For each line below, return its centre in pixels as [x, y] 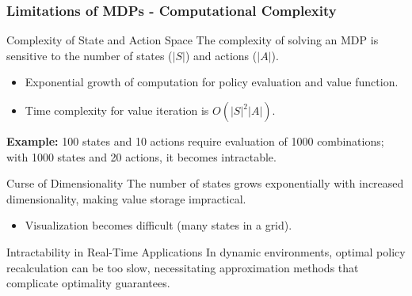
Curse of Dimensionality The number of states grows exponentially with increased [205, 183]
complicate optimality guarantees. [88, 283]
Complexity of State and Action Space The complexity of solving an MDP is [193, 40]
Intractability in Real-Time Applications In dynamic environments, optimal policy [206, 251]
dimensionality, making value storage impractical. [126, 198]
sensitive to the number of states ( [90, 55]
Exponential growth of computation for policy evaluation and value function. [212, 82]
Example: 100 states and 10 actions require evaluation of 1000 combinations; [195, 141]
